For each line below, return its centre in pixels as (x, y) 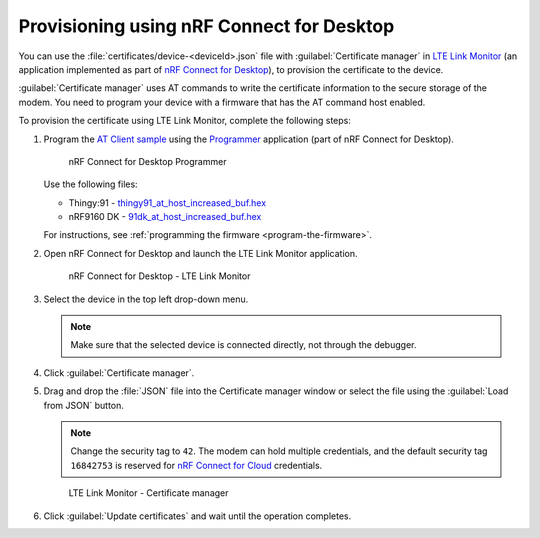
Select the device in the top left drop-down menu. (146, 299)
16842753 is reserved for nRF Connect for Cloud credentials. (196, 465)
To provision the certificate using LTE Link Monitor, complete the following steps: (185, 121)
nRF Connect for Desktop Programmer (147, 161)
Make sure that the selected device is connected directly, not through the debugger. (243, 345)
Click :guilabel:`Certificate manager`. (119, 372)
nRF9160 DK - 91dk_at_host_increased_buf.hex (165, 217)
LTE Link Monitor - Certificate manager (148, 493)
